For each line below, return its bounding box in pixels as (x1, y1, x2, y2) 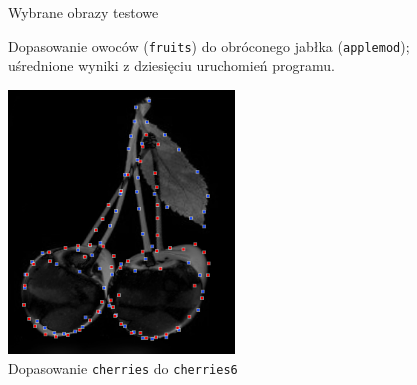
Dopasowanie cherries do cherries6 (8, 357, 238, 378)
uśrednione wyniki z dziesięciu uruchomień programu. (8, 55, 335, 76)
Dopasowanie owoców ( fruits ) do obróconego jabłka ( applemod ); (8, 35, 410, 56)
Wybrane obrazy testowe (8, 2, 159, 22)
